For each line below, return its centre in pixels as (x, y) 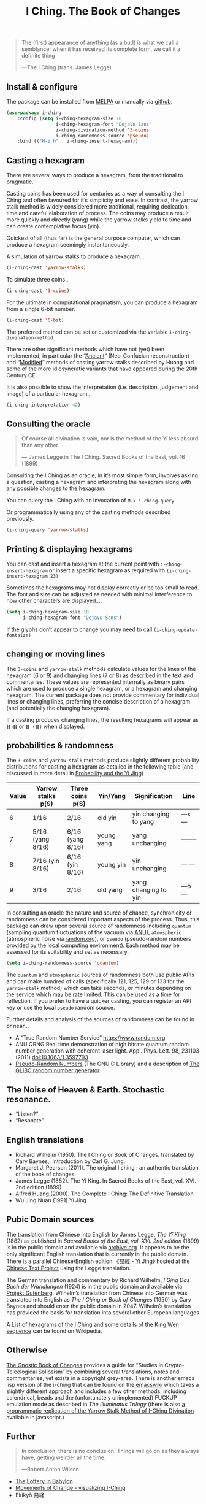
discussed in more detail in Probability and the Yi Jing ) (75, 773)
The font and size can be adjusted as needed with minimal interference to (99, 594)
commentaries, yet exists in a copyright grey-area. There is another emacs (101, 1378)
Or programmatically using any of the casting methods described (89, 512)
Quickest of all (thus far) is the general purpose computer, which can (93, 238)
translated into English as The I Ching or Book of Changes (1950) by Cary (99, 1299)
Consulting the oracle (48, 424)
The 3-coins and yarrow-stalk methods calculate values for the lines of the (101, 669)
